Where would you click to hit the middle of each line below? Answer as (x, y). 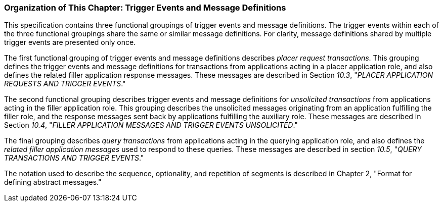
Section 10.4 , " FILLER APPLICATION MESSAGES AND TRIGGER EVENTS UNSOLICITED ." (151, 125)
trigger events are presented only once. (70, 42)
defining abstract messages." (53, 182)
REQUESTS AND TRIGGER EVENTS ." (65, 84)
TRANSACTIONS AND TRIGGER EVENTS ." (74, 158)
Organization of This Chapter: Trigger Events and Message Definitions (145, 8)
